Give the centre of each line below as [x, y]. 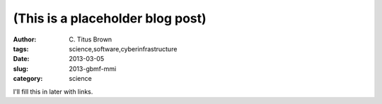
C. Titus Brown [91, 39]
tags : [21, 48]
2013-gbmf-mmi [93, 69]
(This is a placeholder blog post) [110, 18]
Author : [25, 39]
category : [28, 79]
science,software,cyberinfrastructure [123, 48]
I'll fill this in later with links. [53, 91]
